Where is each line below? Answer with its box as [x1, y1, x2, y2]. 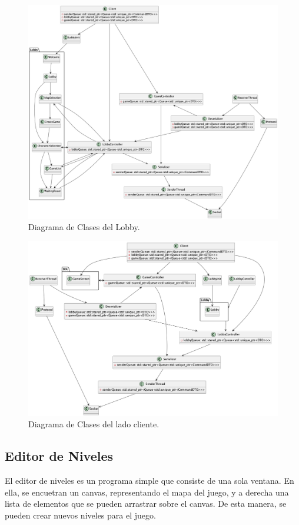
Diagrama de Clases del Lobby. [28, 221, 140, 233]
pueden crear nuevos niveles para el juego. [5, 509, 156, 521]
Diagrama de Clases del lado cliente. [28, 418, 160, 430]
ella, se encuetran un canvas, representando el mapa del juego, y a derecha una [5, 486, 289, 498]
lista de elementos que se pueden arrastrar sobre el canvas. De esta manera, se [5, 497, 287, 510]
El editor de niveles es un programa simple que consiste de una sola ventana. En [5, 474, 294, 486]
